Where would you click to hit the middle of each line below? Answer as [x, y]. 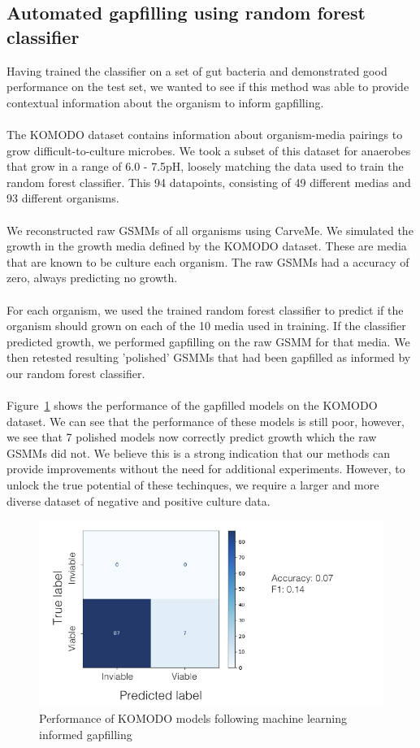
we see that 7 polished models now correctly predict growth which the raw [192, 437]
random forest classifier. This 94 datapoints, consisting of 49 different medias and [209, 182]
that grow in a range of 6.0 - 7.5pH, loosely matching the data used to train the [205, 166]
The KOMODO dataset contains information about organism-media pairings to [205, 134]
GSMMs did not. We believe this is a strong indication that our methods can [198, 452]
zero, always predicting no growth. [92, 278]
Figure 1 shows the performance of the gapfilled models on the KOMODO [192, 405]
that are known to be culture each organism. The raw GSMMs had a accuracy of [208, 261]
